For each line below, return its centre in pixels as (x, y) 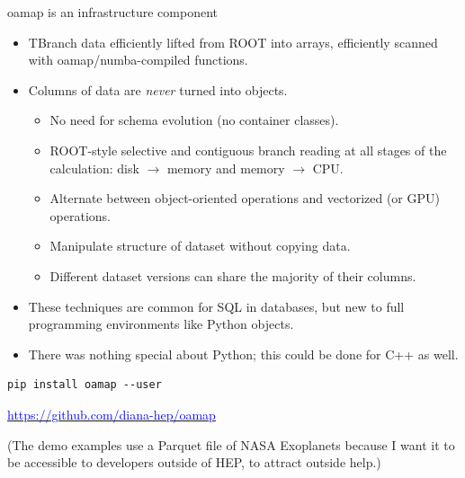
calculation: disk (94, 168)
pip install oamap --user (85, 385)
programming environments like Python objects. (161, 324)
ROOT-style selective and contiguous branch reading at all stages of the (248, 150)
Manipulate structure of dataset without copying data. (200, 246)
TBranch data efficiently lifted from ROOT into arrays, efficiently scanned (233, 42)
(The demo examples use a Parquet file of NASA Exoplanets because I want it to (231, 444)
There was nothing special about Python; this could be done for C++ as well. (243, 354)
